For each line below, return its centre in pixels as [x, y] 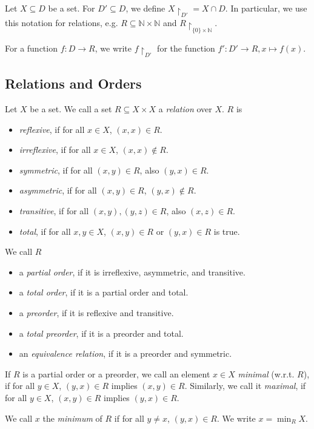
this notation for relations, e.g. [62, 23]
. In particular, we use [266, 8]
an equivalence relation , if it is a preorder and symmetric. [125, 353]
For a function [31, 48]
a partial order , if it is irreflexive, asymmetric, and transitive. [132, 272]
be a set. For [72, 8]
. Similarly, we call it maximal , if [245, 386]
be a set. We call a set [71, 109]
